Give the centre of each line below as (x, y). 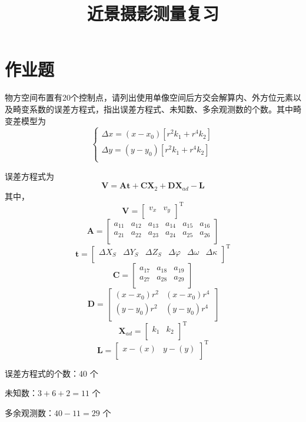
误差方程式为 (29, 176)
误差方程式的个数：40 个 (51, 373)
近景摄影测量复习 (153, 13)
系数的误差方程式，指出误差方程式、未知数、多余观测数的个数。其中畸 (165, 109)
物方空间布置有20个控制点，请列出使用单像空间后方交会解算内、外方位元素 (149, 97)
